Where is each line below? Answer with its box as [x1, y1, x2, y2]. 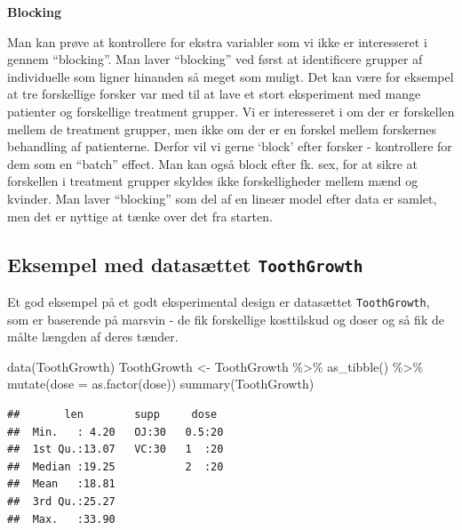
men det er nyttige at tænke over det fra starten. [7, 206, 273, 225]
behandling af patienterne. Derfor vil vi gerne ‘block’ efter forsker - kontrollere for [7, 137, 452, 156]
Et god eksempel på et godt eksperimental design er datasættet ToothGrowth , [7, 292, 430, 310]
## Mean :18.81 [7, 478, 115, 491]
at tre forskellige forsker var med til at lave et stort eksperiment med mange [7, 84, 421, 103]
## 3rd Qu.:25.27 [7, 494, 115, 508]
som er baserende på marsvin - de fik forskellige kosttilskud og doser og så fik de [7, 309, 444, 328]
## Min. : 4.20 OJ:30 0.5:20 [7, 425, 224, 438]
